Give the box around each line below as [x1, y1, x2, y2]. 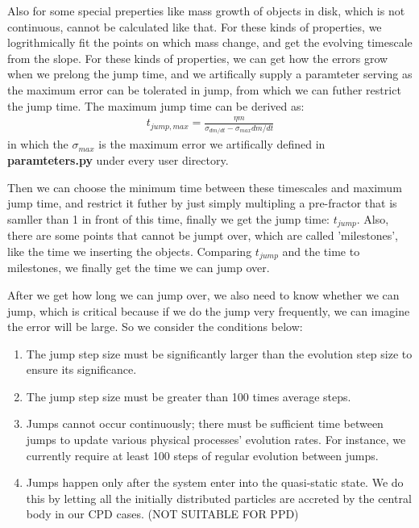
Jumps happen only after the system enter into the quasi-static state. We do [26, 474, 404, 491]
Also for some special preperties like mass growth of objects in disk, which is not [7, 2, 405, 19]
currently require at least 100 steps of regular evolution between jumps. [26, 446, 379, 463]
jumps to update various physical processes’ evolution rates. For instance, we [26, 431, 406, 448]
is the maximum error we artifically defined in [98, 136, 326, 153]
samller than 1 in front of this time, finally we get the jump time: [7, 210, 330, 227]
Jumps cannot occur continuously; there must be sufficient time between [26, 415, 384, 432]
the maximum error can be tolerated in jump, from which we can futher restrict [7, 81, 401, 98]
